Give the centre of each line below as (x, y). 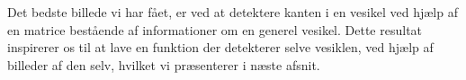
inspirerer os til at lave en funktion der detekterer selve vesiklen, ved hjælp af (220, 47)
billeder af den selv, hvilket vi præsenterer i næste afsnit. (164, 64)
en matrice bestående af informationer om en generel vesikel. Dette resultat (215, 29)
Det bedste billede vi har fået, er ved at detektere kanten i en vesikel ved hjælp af (233, 12)
